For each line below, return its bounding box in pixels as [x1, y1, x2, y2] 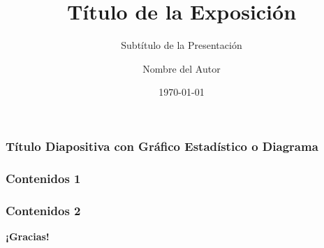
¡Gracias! [6, 228, 50, 243]
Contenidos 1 [6, 169, 81, 187]
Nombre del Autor [142, 61, 221, 75]
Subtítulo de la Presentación [121, 38, 242, 52]
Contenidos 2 [6, 201, 81, 219]
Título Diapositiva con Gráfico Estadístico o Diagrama [6, 137, 318, 154]
